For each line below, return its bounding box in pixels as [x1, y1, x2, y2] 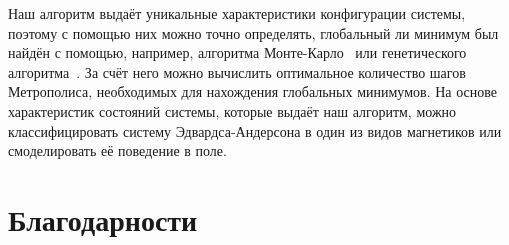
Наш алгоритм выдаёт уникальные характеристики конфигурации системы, [8, 3, 466, 23]
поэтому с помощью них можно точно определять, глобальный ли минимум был [8, 22, 499, 43]
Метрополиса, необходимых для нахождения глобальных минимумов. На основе [8, 81, 497, 102]
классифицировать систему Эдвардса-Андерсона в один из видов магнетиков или [8, 120, 502, 141]
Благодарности [8, 198, 198, 239]
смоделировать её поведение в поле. [8, 140, 227, 161]
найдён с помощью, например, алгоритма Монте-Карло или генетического [8, 42, 467, 63]
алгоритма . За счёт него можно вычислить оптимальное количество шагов [8, 61, 466, 82]
